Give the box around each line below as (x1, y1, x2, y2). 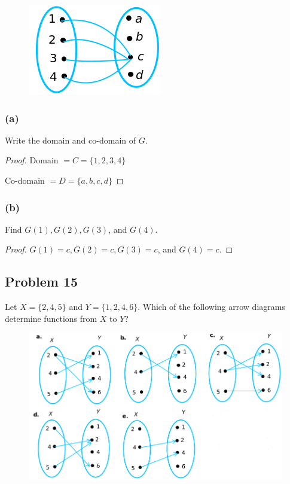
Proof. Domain (5, 154, 59, 166)
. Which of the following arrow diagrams (138, 300, 285, 313)
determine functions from (5, 312, 97, 324)
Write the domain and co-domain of (5, 133, 136, 146)
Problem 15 (5, 272, 78, 291)
